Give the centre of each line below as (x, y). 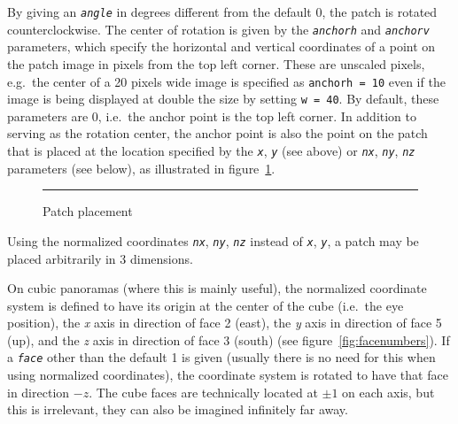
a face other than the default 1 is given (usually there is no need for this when (221, 357)
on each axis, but (388, 392)
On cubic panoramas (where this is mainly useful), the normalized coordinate (217, 288)
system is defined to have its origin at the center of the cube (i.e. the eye (206, 305)
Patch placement (88, 211)
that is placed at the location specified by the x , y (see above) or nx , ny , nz (211, 150)
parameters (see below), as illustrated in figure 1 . (141, 168)
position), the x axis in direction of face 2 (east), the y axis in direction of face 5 (225, 323)
